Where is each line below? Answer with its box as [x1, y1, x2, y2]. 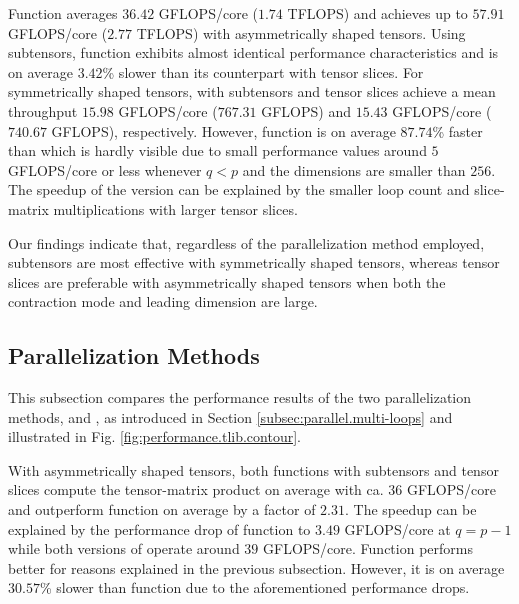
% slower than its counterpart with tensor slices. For [102, 61, 424, 82]
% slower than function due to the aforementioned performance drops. [39, 577, 470, 598]
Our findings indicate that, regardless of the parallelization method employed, [8, 232, 485, 253]
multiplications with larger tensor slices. [53, 198, 298, 219]
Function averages [8, 3, 118, 23]
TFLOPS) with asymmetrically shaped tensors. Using [136, 22, 466, 43]
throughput [8, 100, 78, 121]
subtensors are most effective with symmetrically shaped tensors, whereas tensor [8, 252, 500, 273]
